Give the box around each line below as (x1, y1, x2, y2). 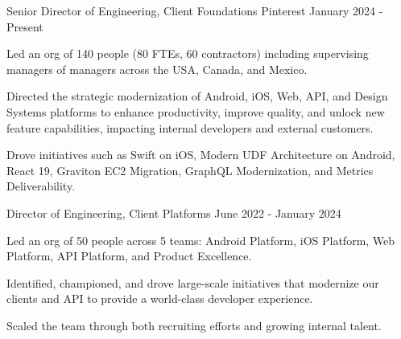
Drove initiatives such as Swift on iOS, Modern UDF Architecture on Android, (6, 146, 395, 163)
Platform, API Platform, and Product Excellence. (6, 247, 252, 264)
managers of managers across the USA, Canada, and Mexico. (6, 60, 308, 77)
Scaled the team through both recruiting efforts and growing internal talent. (6, 317, 382, 333)
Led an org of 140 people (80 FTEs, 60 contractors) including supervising (6, 45, 369, 62)
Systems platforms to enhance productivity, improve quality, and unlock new (6, 103, 385, 120)
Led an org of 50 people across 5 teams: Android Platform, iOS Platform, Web (6, 231, 395, 248)
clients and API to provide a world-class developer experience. (6, 290, 313, 307)
